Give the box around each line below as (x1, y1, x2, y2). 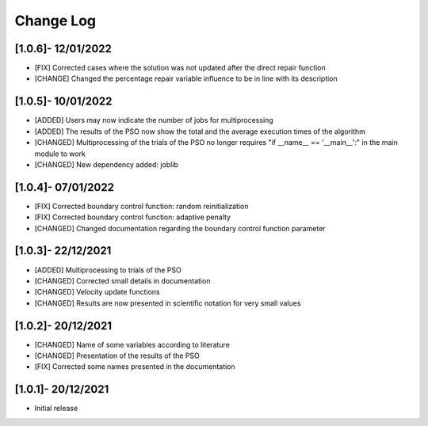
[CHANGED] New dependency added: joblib (34, 159, 178, 169)
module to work (34, 149, 86, 158)
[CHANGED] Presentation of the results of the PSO (34, 351, 200, 360)
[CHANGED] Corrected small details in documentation (34, 276, 211, 285)
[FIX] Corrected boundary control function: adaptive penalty (34, 212, 231, 222)
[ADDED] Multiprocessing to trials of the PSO (34, 265, 182, 275)
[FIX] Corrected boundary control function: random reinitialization (34, 201, 249, 211)
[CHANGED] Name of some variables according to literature (34, 340, 230, 349)
